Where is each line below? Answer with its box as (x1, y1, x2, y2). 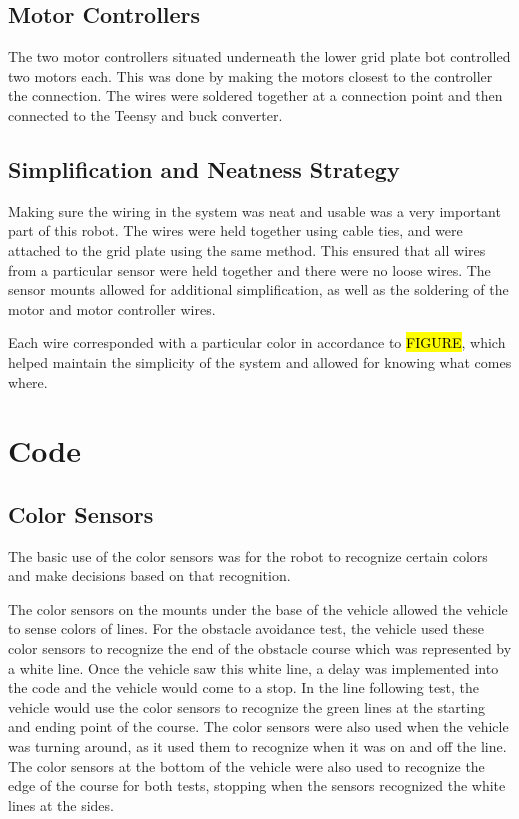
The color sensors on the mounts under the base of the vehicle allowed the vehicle (8, 598, 508, 619)
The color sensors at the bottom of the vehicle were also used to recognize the (8, 755, 485, 776)
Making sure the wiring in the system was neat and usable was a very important (8, 200, 501, 221)
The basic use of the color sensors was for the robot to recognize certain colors (8, 545, 488, 566)
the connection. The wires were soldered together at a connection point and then (8, 85, 503, 106)
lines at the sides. (8, 794, 114, 815)
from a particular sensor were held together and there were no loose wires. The (8, 259, 491, 280)
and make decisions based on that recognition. (8, 565, 291, 586)
